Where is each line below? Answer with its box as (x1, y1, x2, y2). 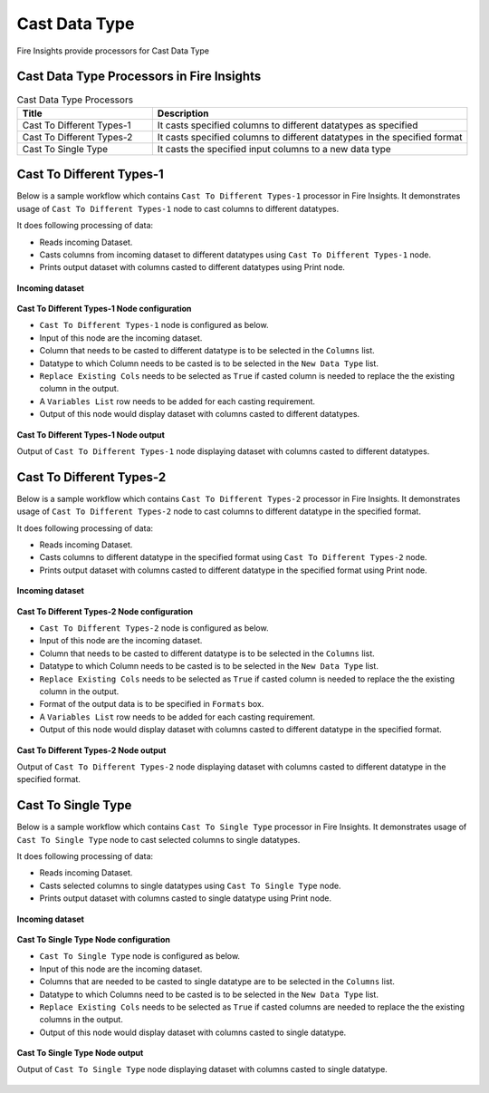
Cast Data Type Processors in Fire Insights (16, 69, 262, 84)
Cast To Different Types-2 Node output (16, 744, 167, 756)
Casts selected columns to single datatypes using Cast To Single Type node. (39, 880, 341, 891)
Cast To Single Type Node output (16, 1048, 144, 1059)
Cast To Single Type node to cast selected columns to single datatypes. (16, 834, 301, 845)
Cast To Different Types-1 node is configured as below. (39, 320, 269, 331)
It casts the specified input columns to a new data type (157, 142, 391, 155)
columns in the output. (39, 1014, 124, 1025)
